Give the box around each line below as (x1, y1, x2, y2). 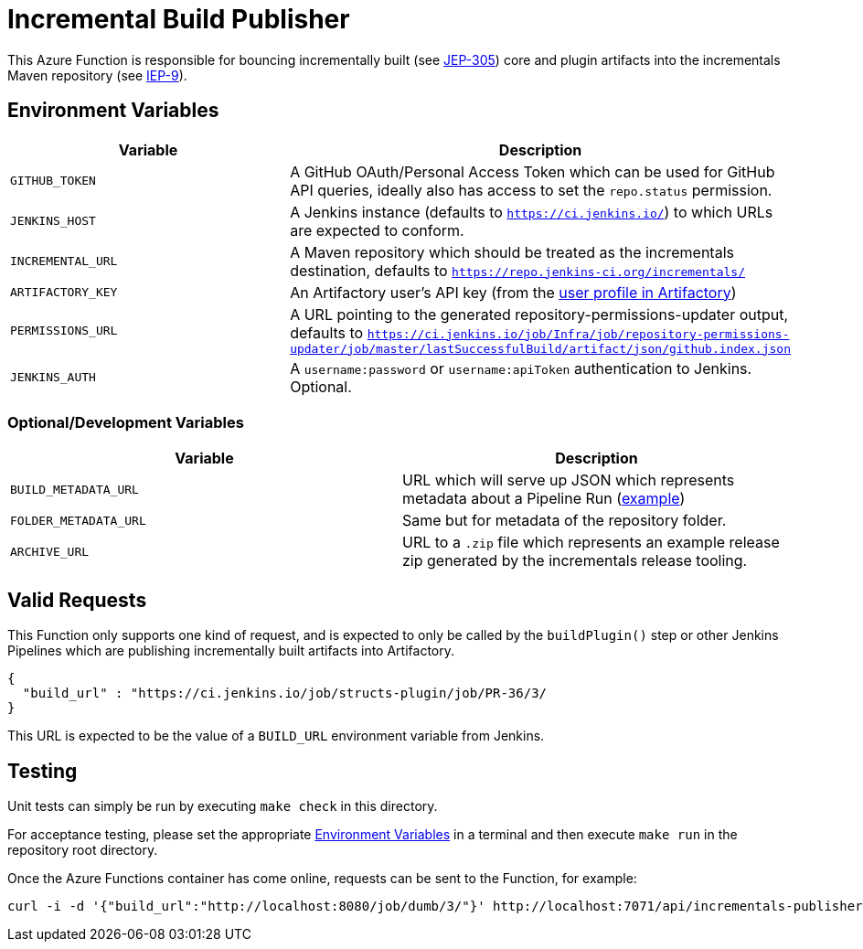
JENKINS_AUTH (10, 370, 96, 385)
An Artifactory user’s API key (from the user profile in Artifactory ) (290, 283, 737, 302)
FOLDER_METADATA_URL (10, 513, 146, 528)
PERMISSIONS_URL (10, 323, 118, 337)
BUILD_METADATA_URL (10, 482, 139, 496)
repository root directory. (7, 842, 158, 858)
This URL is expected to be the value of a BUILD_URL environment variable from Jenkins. (7, 728, 545, 744)
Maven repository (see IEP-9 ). (7, 67, 187, 83)
